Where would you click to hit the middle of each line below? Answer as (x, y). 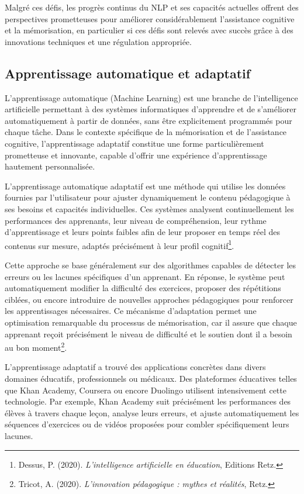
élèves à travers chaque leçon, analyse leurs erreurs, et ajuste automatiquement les (152, 412)
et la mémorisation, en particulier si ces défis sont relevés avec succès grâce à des (149, 30)
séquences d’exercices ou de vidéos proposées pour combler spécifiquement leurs (147, 424)
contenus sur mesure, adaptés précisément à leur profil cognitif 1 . (120, 244)
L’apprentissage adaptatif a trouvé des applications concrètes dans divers (135, 367)
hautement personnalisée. (50, 166)
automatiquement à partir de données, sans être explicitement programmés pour (148, 120)
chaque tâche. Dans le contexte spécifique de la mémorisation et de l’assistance (146, 132)
